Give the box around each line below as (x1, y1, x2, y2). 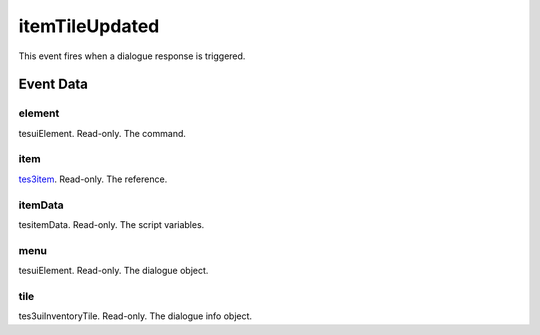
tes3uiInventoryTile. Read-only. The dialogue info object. (18, 310, 253, 322)
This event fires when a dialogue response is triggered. (18, 50, 246, 62)
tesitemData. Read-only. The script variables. (18, 218, 205, 230)
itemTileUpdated (18, 15, 160, 37)
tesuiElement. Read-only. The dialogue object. (18, 265, 209, 277)
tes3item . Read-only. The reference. (18, 173, 168, 185)
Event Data (18, 76, 89, 93)
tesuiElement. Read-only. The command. (18, 127, 187, 139)
